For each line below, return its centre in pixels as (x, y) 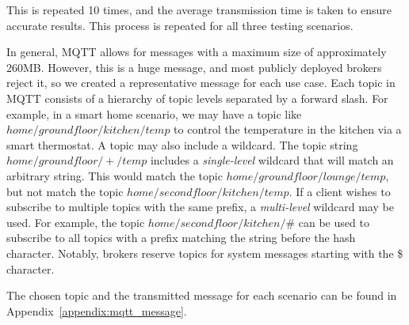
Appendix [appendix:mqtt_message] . (97, 310)
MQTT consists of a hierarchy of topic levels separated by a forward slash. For (197, 98)
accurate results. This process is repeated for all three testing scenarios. (180, 25)
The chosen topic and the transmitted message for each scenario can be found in (202, 295)
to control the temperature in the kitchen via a (288, 129)
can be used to (334, 222)
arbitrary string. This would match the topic (115, 175)
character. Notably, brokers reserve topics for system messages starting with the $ (205, 253)
